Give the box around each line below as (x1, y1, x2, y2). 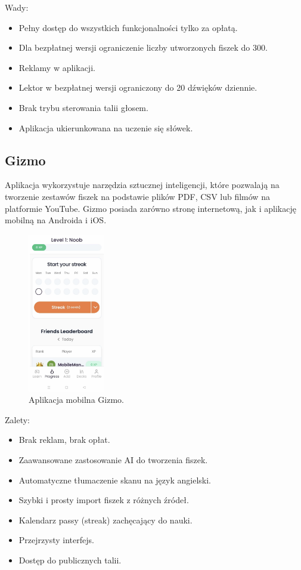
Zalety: (5, 413, 30, 426)
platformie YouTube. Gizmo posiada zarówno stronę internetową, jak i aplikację (5, 202, 296, 214)
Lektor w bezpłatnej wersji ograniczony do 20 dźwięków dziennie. (18, 81, 257, 94)
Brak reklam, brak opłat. (18, 433, 110, 446)
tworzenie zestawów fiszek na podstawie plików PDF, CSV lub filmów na (5, 190, 270, 202)
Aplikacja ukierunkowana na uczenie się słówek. (18, 121, 193, 134)
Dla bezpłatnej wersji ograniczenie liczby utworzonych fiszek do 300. (18, 41, 268, 54)
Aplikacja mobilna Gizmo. (29, 393, 124, 406)
